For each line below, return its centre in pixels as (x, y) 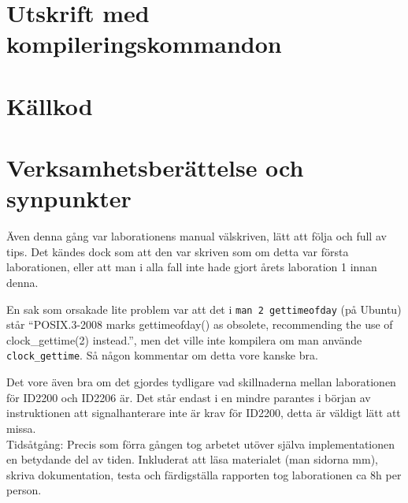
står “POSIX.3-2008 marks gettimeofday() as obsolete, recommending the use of (200, 324)
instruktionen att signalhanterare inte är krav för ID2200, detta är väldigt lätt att (204, 413)
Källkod (50, 105)
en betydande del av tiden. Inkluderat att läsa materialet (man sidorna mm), (193, 459)
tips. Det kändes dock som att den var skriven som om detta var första (178, 251)
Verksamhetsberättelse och (155, 168)
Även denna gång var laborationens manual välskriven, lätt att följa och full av (197, 236)
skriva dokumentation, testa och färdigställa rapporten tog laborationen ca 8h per (204, 474)
